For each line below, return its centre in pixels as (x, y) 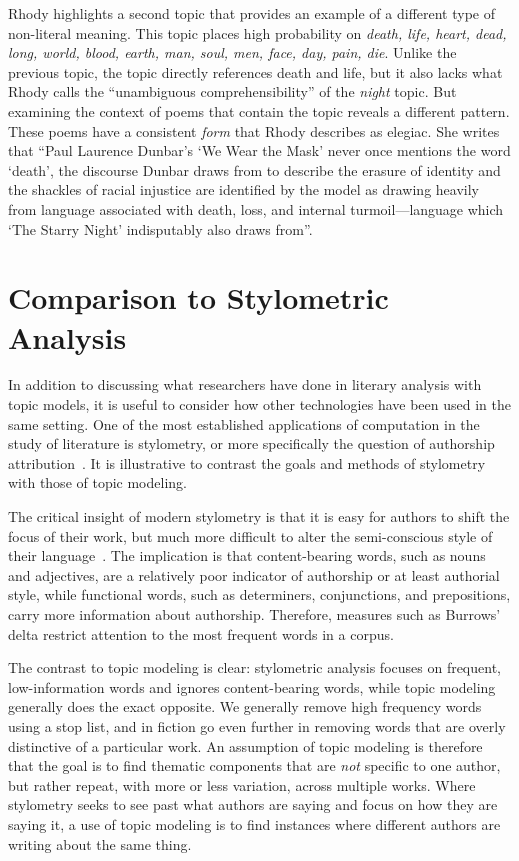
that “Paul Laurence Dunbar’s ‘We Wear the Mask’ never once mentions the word (259, 150)
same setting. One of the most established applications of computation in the (244, 423)
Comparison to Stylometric (198, 297)
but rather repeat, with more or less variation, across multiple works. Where (242, 784)
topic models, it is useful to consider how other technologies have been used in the (259, 404)
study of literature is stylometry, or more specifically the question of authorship (251, 443)
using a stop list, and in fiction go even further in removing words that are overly (257, 725)
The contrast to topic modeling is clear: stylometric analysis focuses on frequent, (254, 667)
